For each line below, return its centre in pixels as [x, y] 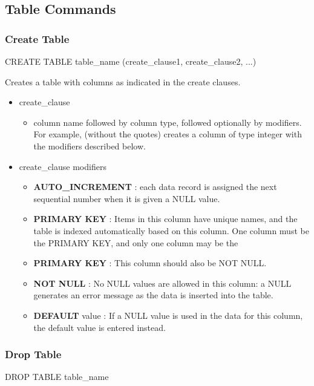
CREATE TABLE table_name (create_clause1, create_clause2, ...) [131, 61]
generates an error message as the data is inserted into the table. [153, 295]
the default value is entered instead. [100, 327]
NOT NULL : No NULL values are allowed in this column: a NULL [162, 283]
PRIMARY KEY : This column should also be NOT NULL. [150, 263]
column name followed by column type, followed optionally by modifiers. [168, 122]
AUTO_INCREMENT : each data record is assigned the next [155, 187]
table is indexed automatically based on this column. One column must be [171, 230]
